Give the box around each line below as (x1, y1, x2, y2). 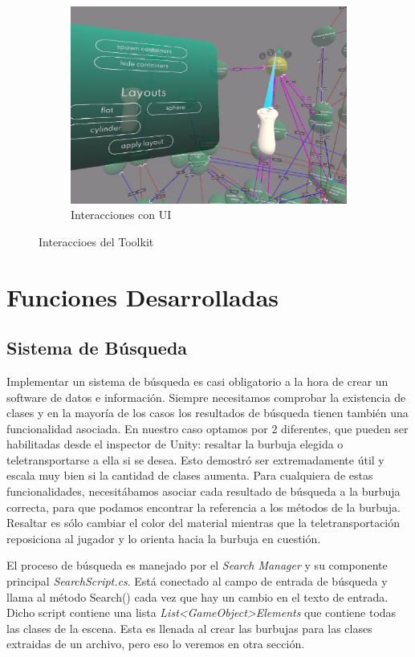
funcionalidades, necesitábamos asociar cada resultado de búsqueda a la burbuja (6, 483, 401, 500)
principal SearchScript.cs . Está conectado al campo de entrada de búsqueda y (6, 573, 388, 590)
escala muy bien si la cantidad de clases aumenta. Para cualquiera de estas (6, 467, 373, 484)
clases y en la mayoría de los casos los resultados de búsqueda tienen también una (6, 404, 409, 421)
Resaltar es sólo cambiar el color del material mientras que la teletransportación (6, 514, 401, 531)
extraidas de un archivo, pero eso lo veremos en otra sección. (6, 635, 305, 652)
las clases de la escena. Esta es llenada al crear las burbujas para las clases (6, 619, 372, 636)
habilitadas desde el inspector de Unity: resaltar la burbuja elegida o (6, 436, 344, 452)
